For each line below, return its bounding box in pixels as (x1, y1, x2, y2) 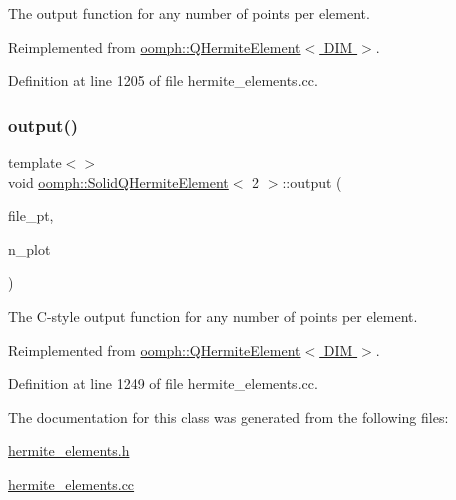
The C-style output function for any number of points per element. (8, 305, 418, 326)
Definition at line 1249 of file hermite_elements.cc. (8, 373, 318, 394)
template (8, 152, 62, 172)
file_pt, (8, 205, 54, 226)
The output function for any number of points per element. (8, 3, 370, 23)
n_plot (8, 238, 51, 259)
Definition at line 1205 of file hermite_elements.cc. (8, 70, 318, 91)
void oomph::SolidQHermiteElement (8, 171, 229, 192)
